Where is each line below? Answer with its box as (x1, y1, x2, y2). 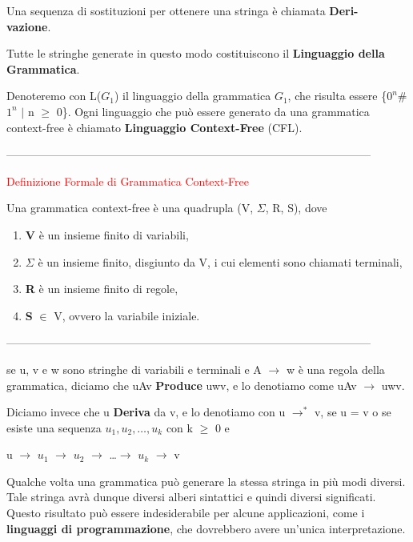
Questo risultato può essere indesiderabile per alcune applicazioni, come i (6, 504, 365, 521)
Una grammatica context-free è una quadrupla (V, (6, 199, 254, 216)
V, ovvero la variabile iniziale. (54, 307, 200, 323)
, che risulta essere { (287, 87, 387, 104)
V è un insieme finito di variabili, (25, 226, 189, 243)
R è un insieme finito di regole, (25, 280, 178, 297)
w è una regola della (286, 360, 385, 377)
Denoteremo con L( (6, 87, 102, 104)
